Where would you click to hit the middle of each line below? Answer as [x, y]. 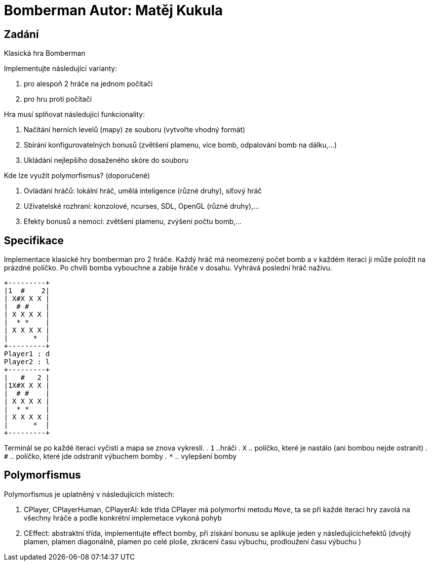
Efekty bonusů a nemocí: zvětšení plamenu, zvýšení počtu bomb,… [133, 222]
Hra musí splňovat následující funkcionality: [75, 114]
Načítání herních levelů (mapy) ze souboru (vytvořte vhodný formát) [135, 130]
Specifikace [34, 240]
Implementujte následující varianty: [61, 69]
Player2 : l [27, 362]
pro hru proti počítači [58, 99]
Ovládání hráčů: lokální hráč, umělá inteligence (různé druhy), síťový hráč [143, 191]
